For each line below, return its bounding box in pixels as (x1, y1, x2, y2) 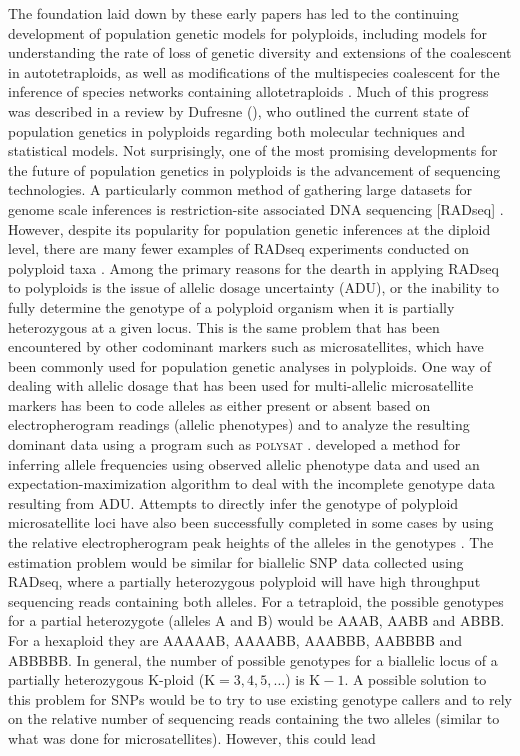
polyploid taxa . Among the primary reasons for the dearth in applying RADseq (8, 257, 499, 278)
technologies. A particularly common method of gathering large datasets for (8, 179, 472, 200)
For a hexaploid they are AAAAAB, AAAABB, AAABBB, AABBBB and (8, 630, 463, 650)
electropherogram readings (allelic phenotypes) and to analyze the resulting (8, 414, 470, 435)
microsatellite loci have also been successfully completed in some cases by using (8, 512, 494, 533)
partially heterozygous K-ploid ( (8, 669, 205, 690)
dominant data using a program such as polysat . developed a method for (8, 434, 461, 455)
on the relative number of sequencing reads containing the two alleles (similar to (8, 708, 500, 729)
